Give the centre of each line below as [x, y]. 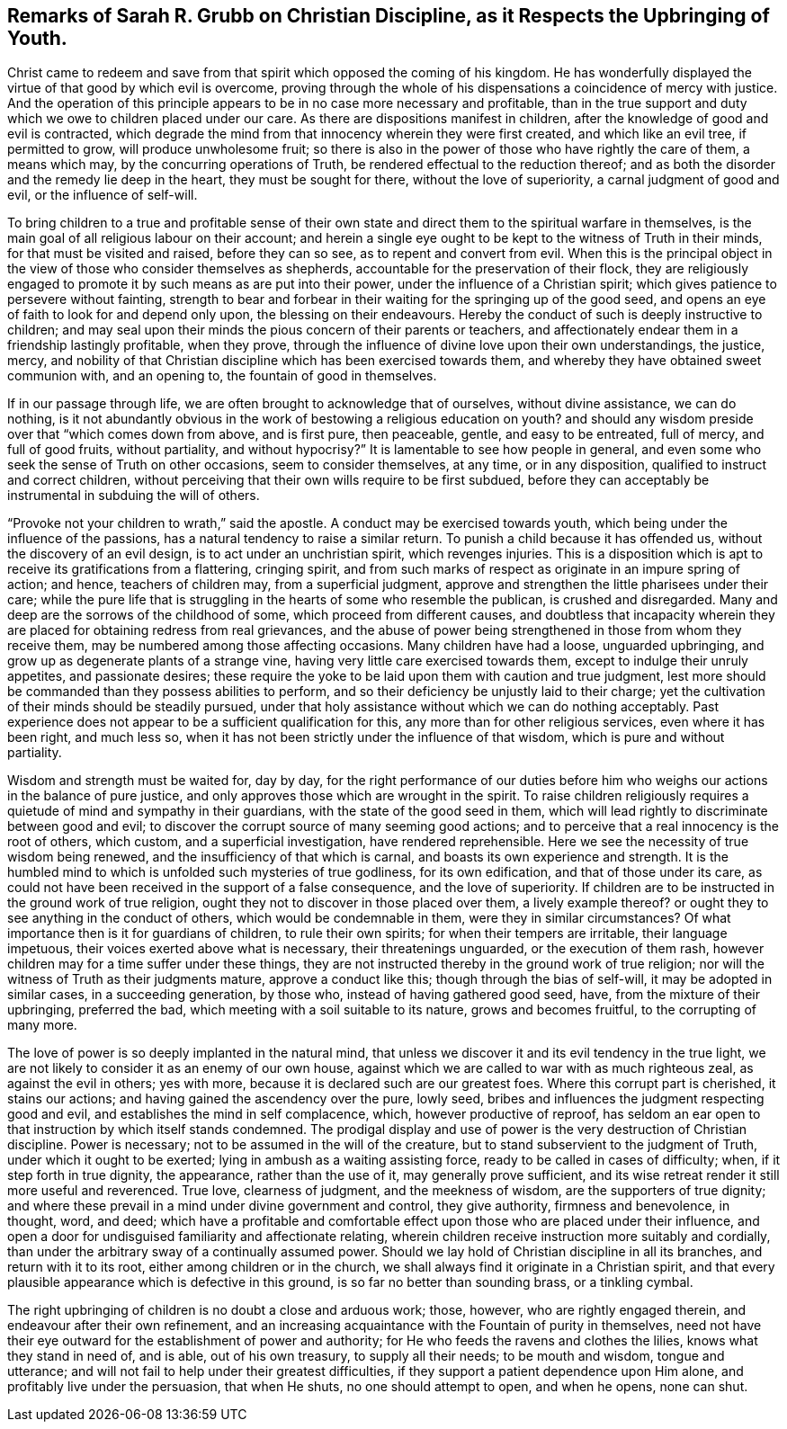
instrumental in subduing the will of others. [134, 496]
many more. [42, 1025]
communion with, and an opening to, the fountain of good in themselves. [222, 376]
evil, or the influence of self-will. [103, 195]
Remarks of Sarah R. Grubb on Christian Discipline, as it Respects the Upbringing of [389, 16]
